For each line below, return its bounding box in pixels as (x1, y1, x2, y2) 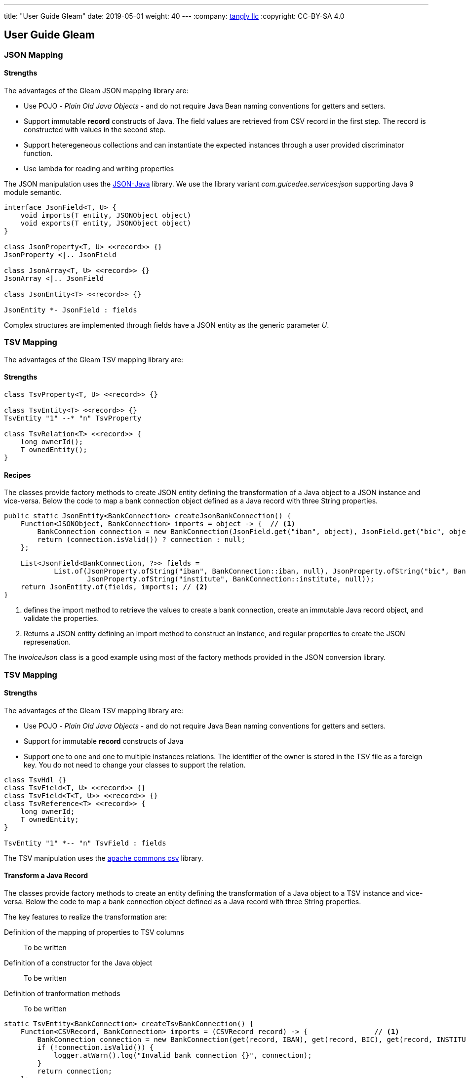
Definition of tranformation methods (4, 989, 120, 998)
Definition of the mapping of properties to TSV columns (4, 928, 184, 937)
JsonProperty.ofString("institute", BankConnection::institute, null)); (87, 575, 375, 583)
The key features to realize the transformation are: (4, 913, 167, 922)
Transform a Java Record (4, 871, 88, 880)
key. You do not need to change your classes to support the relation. (24, 760, 246, 769)
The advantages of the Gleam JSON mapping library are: (4, 86, 189, 95)
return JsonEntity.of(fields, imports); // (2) (20, 583, 208, 591)
